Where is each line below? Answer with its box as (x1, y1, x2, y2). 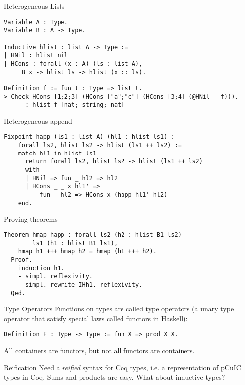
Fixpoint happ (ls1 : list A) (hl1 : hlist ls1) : (4, 133, 175, 141)
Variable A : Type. (4, 18, 68, 26)
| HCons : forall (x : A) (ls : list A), (4, 60, 143, 67)
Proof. (11, 256, 33, 263)
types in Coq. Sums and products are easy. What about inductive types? (4, 372, 225, 382)
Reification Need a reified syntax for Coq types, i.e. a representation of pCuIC (4, 362, 241, 372)
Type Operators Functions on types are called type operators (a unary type (4, 304, 234, 314)
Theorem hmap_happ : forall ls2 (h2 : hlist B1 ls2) (4, 231, 182, 238)
